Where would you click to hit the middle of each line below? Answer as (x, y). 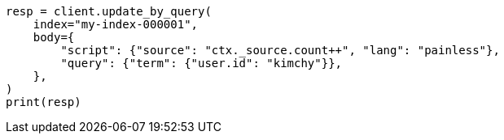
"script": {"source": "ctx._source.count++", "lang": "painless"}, (280, 50)
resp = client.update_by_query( (109, 11)
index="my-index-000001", (116, 24)
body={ (54, 37)
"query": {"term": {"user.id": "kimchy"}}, (202, 63)
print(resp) (44, 102)
